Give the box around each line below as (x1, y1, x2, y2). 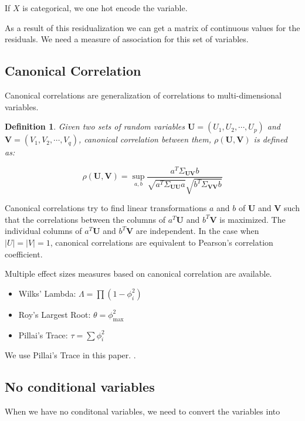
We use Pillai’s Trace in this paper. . (5, 349, 136, 361)
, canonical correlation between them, (78, 133, 212, 145)
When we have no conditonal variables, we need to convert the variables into (5, 405, 280, 417)
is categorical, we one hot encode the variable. (22, 2, 188, 13)
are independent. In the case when (135, 225, 259, 237)
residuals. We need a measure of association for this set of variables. (5, 33, 249, 45)
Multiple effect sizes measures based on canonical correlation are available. (5, 267, 272, 280)
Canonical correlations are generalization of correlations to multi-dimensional (5, 89, 282, 101)
